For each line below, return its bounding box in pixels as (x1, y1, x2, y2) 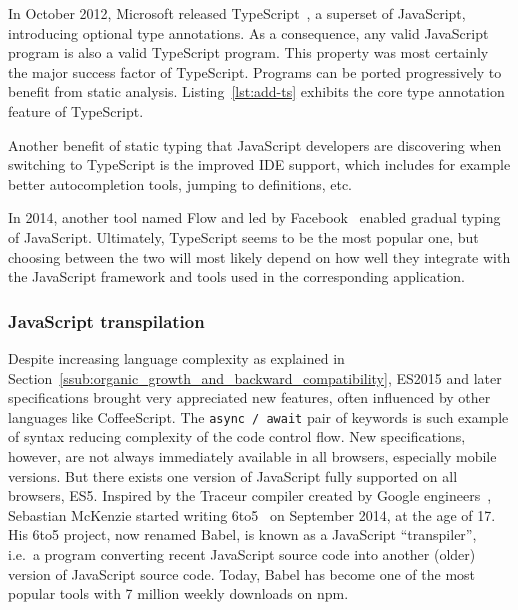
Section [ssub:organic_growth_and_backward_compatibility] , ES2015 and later (8, 367, 502, 388)
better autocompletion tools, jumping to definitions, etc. (8, 173, 353, 194)
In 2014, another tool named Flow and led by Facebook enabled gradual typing (8, 207, 501, 228)
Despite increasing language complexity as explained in (8, 347, 345, 368)
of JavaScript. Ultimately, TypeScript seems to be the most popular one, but (8, 226, 479, 247)
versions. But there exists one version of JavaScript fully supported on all (8, 465, 458, 486)
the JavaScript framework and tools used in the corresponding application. (8, 266, 465, 287)
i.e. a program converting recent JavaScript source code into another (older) (8, 543, 476, 564)
